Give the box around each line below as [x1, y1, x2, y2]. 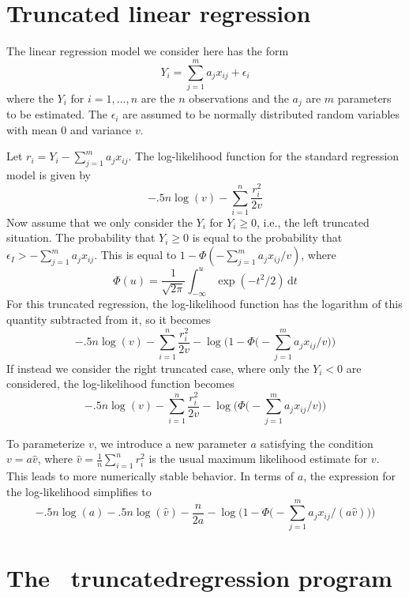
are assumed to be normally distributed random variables [122, 106, 400, 122]
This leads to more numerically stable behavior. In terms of [6, 468, 295, 484]
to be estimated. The [6, 106, 108, 122]
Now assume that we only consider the [6, 213, 193, 230]
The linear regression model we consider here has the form [6, 43, 289, 59]
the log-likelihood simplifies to [6, 483, 152, 499]
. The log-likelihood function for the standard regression [128, 148, 400, 164]
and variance [69, 121, 132, 137]
